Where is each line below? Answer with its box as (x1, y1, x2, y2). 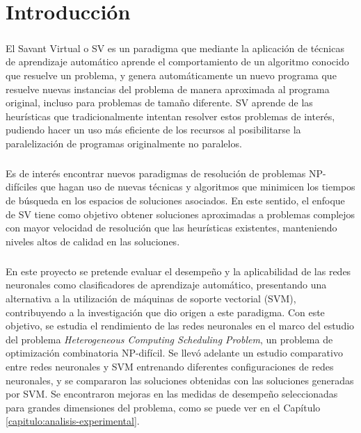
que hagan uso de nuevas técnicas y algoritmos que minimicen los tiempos (40, 179, 355, 194)
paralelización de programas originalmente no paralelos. (6, 136, 242, 150)
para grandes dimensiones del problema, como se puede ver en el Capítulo (6, 400, 321, 414)
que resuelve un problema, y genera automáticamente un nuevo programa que (6, 67, 337, 82)
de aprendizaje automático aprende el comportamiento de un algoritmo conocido (6, 54, 349, 69)
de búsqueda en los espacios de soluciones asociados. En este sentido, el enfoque (6, 193, 345, 208)
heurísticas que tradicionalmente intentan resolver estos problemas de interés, (6, 108, 335, 123)
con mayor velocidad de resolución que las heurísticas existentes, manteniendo (6, 220, 337, 235)
